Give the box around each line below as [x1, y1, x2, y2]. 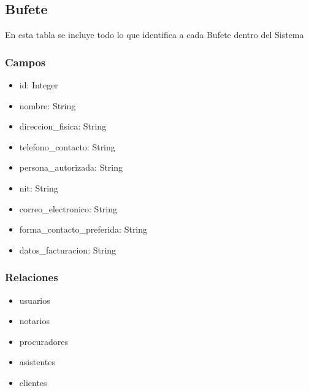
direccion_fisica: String [19, 120, 107, 133]
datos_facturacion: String [19, 243, 116, 256]
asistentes [19, 355, 55, 368]
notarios [19, 314, 50, 327]
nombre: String [19, 99, 76, 112]
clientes [19, 376, 47, 389]
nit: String [19, 181, 58, 194]
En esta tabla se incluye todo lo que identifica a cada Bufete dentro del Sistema [5, 28, 304, 41]
